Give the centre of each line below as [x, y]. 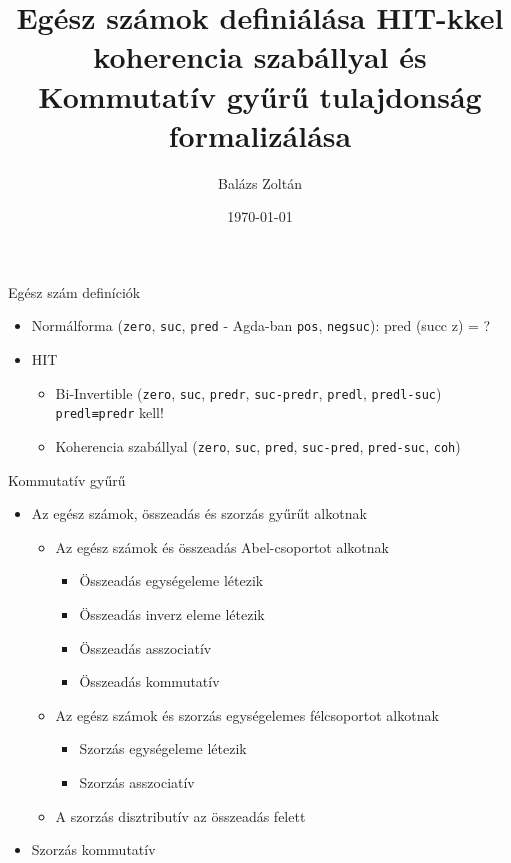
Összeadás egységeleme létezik [171, 580]
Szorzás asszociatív [137, 782]
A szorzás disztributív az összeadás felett [180, 815]
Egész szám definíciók [74, 291]
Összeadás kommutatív [149, 681]
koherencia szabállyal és [260, 56]
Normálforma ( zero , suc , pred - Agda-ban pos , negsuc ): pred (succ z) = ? [261, 325]
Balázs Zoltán [260, 182]
